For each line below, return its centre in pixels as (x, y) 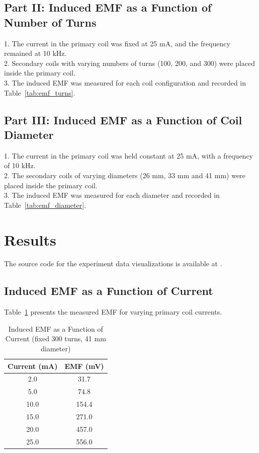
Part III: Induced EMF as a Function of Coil (123, 120)
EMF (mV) (84, 366)
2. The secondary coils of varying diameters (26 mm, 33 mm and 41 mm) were (125, 175)
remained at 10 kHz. (35, 53)
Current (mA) (33, 366)
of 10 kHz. (20, 165)
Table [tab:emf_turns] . (40, 92)
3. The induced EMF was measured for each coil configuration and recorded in (125, 82)
